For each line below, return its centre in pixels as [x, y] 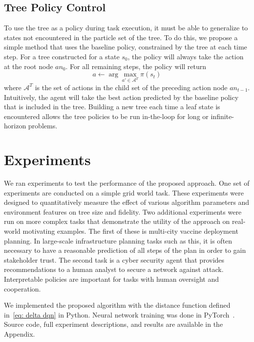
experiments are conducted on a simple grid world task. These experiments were [124, 192]
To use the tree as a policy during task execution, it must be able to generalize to [126, 28]
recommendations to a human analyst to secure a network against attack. [114, 269]
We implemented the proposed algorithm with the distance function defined [117, 305]
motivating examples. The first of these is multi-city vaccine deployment [130, 231]
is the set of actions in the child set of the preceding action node [131, 87]
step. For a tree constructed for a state [62, 56]
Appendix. [20, 333]
